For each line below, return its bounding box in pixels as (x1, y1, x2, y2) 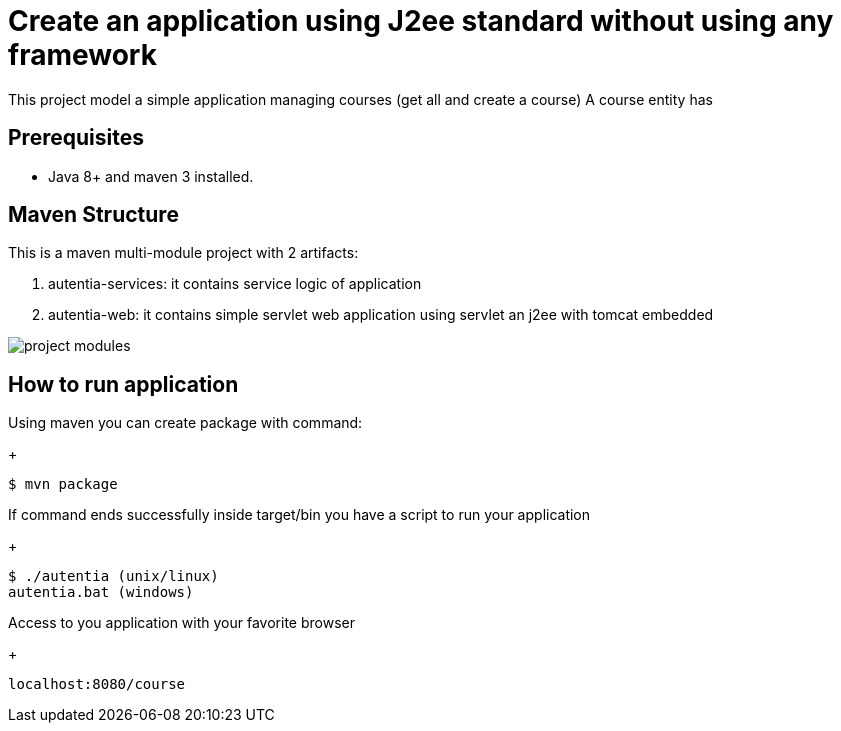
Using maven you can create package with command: (8, 414, 363, 432)
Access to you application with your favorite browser (8, 614, 355, 632)
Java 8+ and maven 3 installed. (48, 167, 254, 185)
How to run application (8, 371, 239, 397)
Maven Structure (8, 202, 179, 228)
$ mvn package (8, 476, 118, 493)
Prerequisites (8, 125, 144, 151)
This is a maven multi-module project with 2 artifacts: (8, 244, 359, 262)
